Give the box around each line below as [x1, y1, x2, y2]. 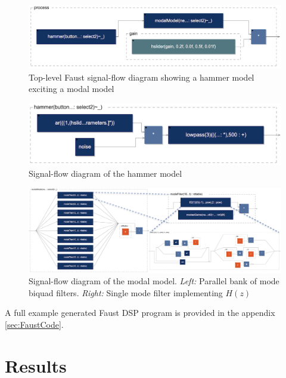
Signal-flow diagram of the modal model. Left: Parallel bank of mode [29, 275, 279, 287]
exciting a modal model [29, 82, 114, 95]
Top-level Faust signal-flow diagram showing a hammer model [29, 70, 254, 83]
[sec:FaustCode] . [5, 318, 64, 331]
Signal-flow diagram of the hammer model [29, 167, 182, 180]
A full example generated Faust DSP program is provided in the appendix [5, 306, 275, 319]
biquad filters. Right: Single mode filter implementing [29, 286, 223, 299]
